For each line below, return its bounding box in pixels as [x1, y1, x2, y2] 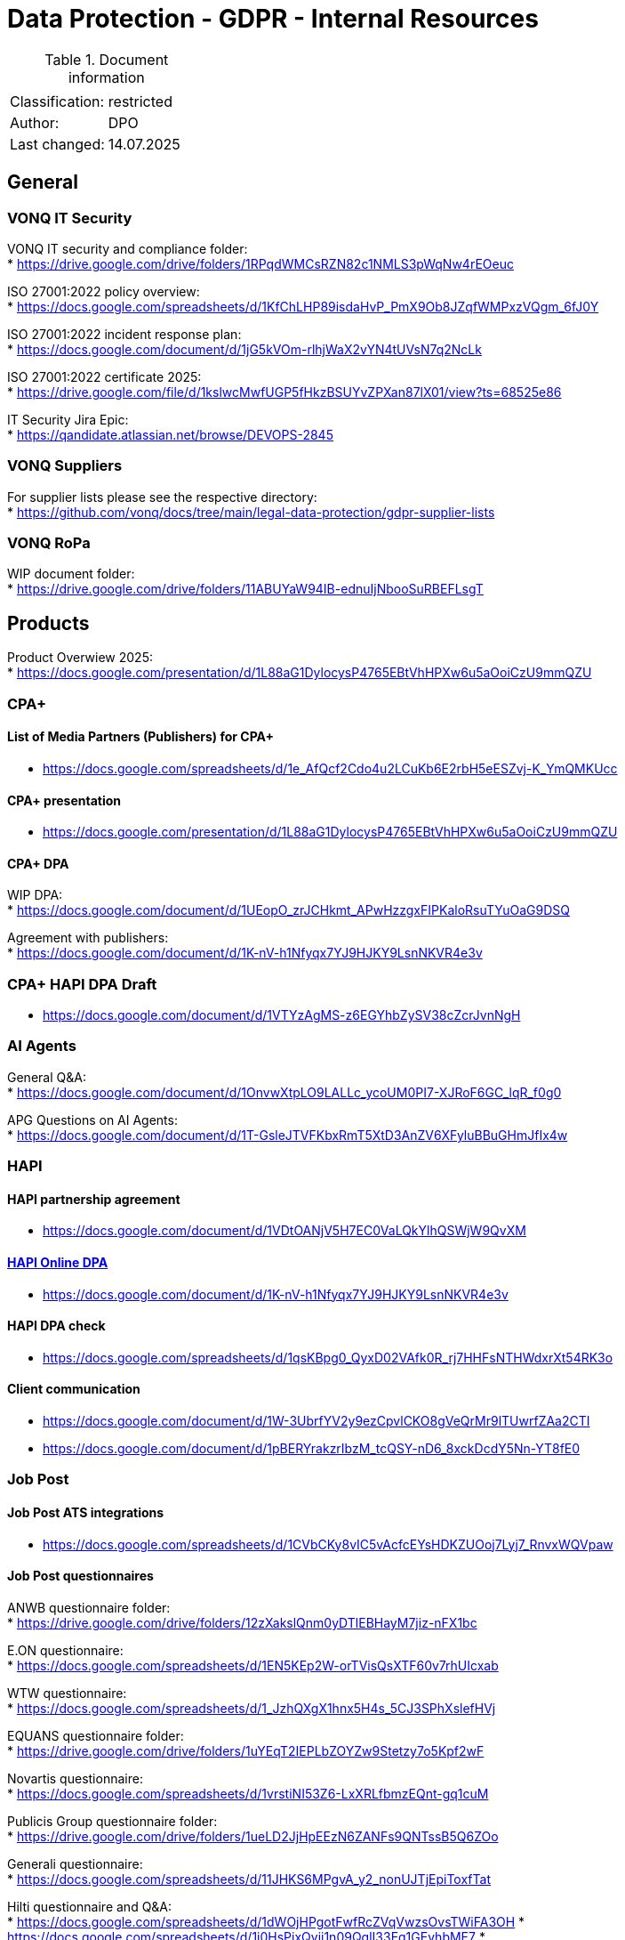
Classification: [10, 92, 105, 110]
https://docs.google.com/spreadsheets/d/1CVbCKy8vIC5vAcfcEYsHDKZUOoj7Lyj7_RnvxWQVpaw [43, 1536, 613, 1552]
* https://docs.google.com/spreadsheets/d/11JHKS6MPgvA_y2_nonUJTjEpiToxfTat [7, 1871, 491, 1887]
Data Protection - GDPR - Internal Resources [7, 4, 539, 34]
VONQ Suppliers [7, 457, 123, 475]
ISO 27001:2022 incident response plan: [7, 326, 242, 342]
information [68, 68, 145, 86]
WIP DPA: [7, 887, 63, 903]
